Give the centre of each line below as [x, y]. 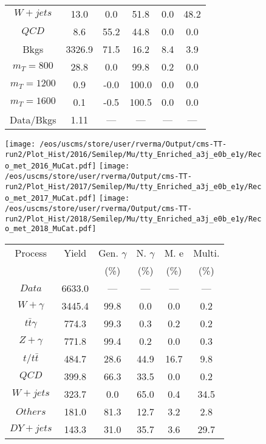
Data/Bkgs [33, 120]
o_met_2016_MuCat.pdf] [51, 166]
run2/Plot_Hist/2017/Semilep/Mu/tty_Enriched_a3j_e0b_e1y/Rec [133, 186]
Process [31, 252]
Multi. [206, 252]
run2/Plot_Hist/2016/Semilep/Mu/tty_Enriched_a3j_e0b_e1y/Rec [133, 154]
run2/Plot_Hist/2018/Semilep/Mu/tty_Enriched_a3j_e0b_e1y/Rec [133, 219]
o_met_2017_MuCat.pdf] [51, 199]
